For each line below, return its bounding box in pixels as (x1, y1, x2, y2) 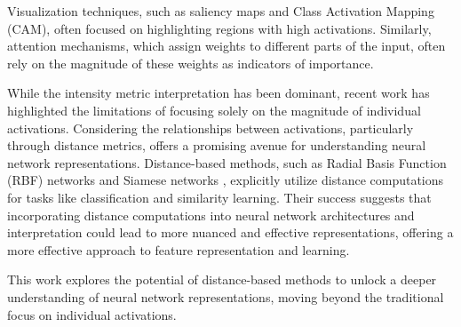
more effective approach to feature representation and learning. (7, 240, 350, 259)
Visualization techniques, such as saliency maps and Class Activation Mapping (7, 2, 434, 20)
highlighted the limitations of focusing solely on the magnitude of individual (7, 100, 421, 119)
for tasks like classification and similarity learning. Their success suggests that (7, 187, 432, 206)
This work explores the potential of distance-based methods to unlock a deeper (7, 270, 437, 289)
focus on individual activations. (7, 305, 177, 323)
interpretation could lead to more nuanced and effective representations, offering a (7, 223, 454, 242)
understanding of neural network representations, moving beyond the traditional (7, 287, 444, 306)
